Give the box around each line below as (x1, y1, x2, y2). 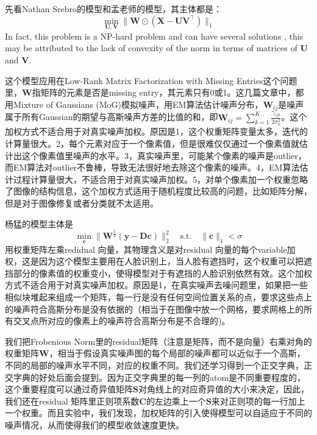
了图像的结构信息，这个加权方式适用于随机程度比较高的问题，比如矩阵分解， (5, 185, 312, 197)
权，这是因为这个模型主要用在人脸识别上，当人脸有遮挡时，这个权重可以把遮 (5, 255, 312, 267)
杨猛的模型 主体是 (5, 217, 73, 230)
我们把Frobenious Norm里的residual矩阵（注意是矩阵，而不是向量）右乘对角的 (5, 334, 312, 347)
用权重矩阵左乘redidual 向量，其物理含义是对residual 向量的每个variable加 (5, 242, 296, 255)
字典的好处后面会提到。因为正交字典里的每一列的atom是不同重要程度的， (13, 370, 306, 383)
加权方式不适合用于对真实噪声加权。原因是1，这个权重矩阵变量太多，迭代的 (5, 125, 308, 138)
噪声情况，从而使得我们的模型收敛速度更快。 (5, 419, 184, 431)
